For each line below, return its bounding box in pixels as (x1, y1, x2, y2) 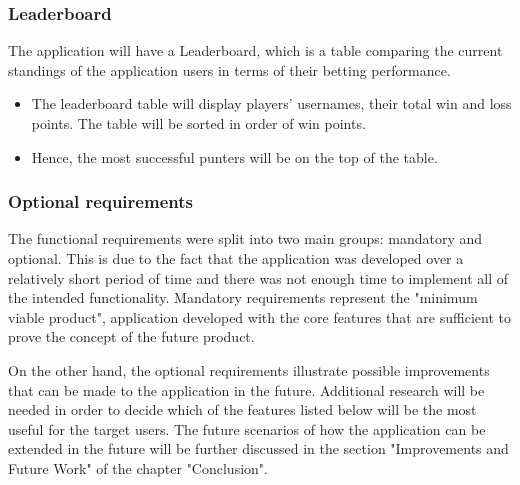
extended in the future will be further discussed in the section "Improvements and (8, 438, 509, 459)
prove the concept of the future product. (8, 326, 255, 347)
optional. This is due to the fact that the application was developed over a (8, 248, 464, 268)
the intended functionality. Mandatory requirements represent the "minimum (8, 287, 478, 308)
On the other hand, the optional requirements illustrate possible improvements (8, 359, 490, 380)
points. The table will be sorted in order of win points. (31, 113, 366, 133)
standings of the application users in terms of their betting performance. (8, 59, 451, 80)
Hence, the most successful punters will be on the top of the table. (31, 146, 438, 167)
